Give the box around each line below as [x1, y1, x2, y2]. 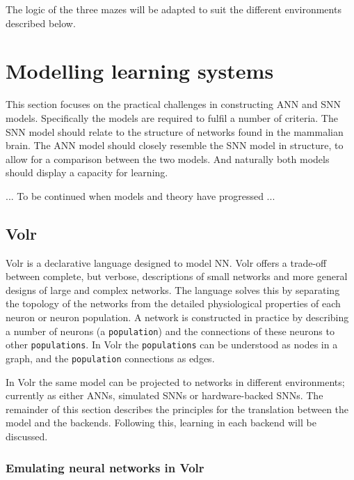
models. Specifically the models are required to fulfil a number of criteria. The [6, 110, 338, 125]
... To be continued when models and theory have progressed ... [6, 188, 275, 203]
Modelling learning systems [6, 56, 274, 85]
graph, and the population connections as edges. [6, 350, 215, 365]
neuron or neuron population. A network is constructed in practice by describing [6, 310, 349, 325]
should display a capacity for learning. [6, 165, 168, 180]
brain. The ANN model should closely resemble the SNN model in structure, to [6, 138, 344, 153]
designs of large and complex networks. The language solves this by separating [6, 282, 340, 297]
